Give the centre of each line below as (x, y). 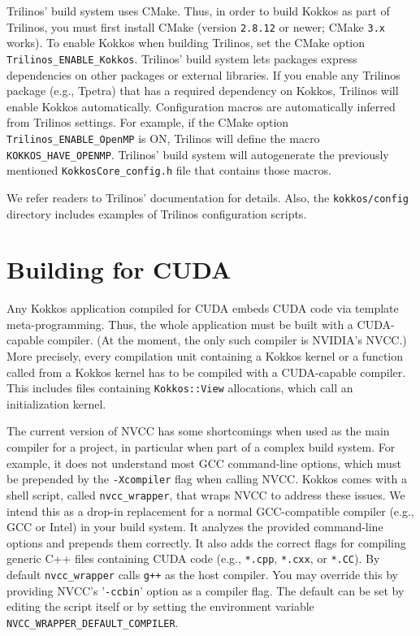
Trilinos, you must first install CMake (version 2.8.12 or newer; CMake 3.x (196, 26)
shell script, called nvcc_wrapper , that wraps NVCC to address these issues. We (206, 494)
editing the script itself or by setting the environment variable (160, 606)
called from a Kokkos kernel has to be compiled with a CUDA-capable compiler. (206, 372)
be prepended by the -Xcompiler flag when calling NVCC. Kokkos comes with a (207, 479)
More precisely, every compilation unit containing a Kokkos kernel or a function (205, 356)
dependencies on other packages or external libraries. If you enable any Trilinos (204, 74)
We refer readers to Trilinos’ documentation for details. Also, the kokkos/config (208, 197)
